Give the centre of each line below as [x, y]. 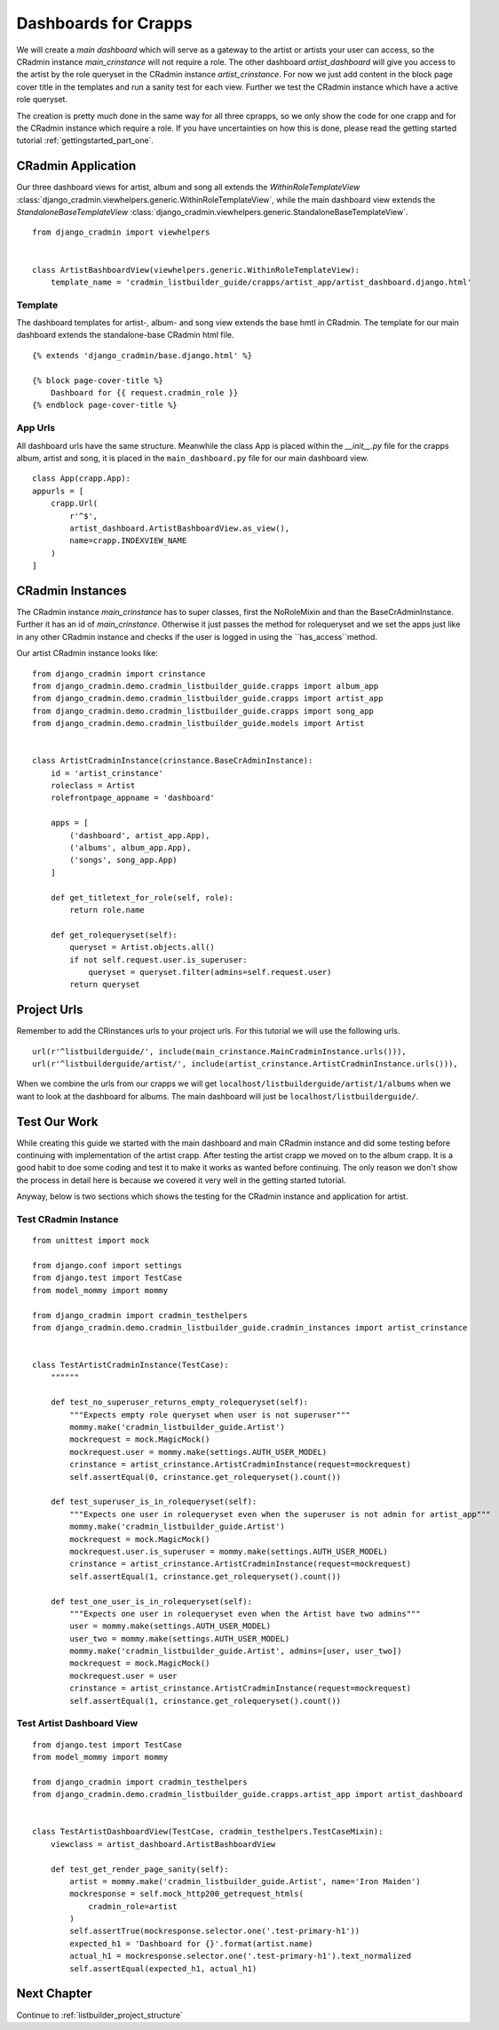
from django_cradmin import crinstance [119, 674]
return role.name [107, 910]
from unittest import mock [91, 1241]
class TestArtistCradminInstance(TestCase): [131, 1365]
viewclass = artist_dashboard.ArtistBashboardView [163, 1844]
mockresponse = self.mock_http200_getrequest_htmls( [186, 1894]
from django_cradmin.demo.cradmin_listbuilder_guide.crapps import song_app [203, 711]
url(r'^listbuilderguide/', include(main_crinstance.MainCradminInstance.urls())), [220, 1051]
